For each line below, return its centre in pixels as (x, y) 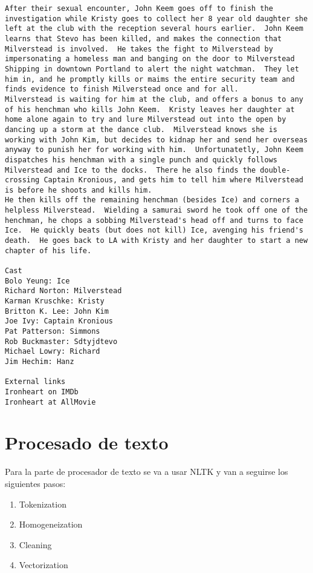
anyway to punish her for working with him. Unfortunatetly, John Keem (154, 150)
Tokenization (43, 504)
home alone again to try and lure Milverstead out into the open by (146, 120)
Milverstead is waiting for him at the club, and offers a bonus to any (154, 99)
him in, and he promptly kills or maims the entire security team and (150, 79)
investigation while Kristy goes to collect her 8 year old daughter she (156, 18)
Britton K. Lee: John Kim (57, 311)
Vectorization (44, 565)
